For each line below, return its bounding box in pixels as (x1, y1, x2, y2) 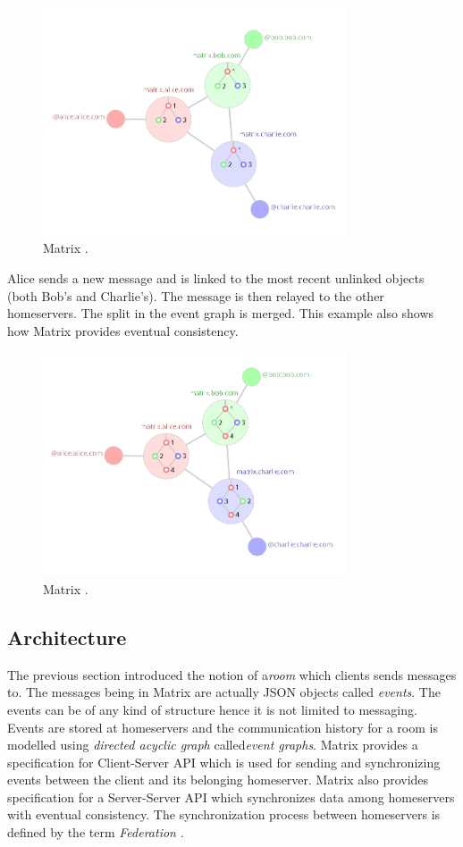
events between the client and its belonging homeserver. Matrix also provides (7, 770, 429, 789)
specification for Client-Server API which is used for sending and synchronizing (7, 752, 441, 771)
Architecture (7, 623, 127, 650)
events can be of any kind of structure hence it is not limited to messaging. (7, 700, 417, 718)
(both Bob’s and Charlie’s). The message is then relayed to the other (7, 286, 384, 305)
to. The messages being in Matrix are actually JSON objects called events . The (7, 683, 441, 701)
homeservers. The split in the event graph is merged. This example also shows (7, 304, 434, 323)
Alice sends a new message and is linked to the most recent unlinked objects (7, 269, 425, 288)
